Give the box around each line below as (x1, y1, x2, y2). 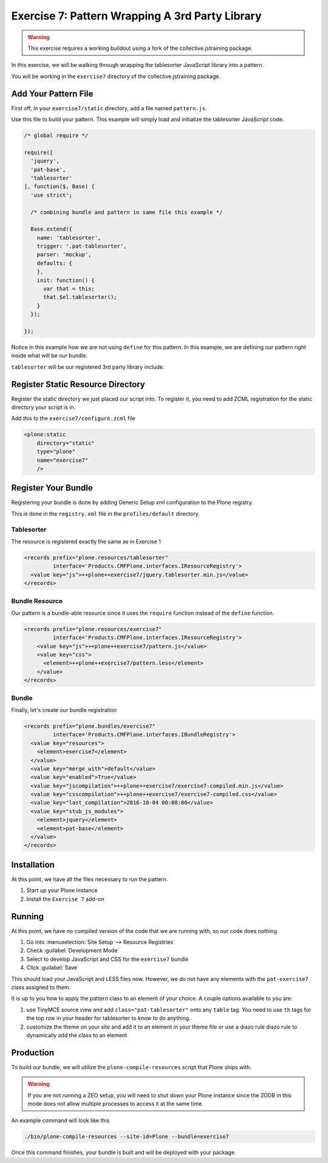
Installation (11, 859, 55, 870)
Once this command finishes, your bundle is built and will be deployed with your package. (11, 1149, 236, 1156)
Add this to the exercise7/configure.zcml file (11, 414, 136, 422)
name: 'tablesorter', (36, 234, 101, 241)
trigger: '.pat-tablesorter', (36, 243, 127, 250)
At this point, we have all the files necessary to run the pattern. (11, 875, 168, 882)
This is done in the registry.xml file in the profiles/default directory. (11, 510, 200, 517)
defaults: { (36, 259, 73, 267)
